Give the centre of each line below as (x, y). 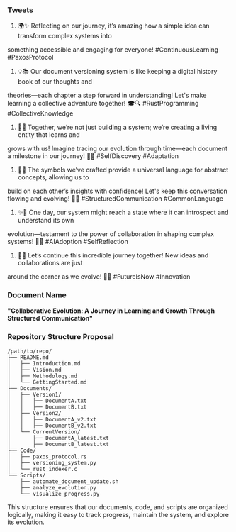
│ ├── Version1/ (34, 394)
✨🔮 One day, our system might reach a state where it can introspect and (123, 212)
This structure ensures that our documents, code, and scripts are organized (118, 507)
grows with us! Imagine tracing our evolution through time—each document (118, 149)
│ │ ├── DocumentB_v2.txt (52, 426)
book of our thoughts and (55, 82)
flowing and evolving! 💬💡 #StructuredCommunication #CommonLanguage (116, 199)
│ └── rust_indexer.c (43, 469)
